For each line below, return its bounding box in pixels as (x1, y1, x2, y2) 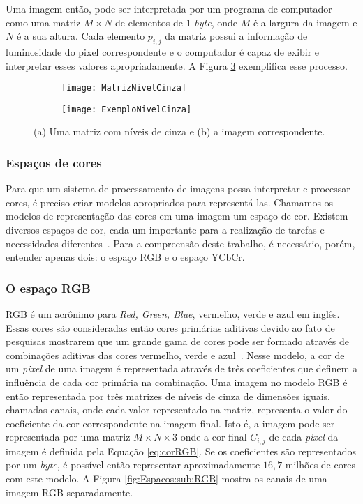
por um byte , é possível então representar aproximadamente (6, 457, 260, 472)
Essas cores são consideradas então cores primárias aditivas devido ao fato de (6, 320, 335, 335)
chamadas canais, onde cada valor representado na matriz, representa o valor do (6, 402, 348, 417)
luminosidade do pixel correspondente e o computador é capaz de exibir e (6, 44, 320, 59)
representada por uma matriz (6, 429, 131, 444)
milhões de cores (285, 457, 355, 472)
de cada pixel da (269, 429, 339, 444)
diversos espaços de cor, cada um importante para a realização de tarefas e (6, 222, 325, 237)
